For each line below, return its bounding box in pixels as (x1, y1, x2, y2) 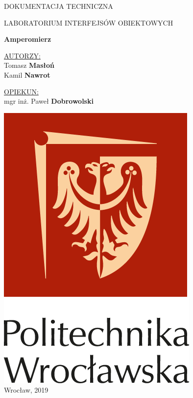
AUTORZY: (4, 50, 41, 60)
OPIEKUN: (4, 86, 39, 96)
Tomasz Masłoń (4, 60, 54, 70)
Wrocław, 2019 (4, 385, 48, 395)
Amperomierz (4, 34, 51, 44)
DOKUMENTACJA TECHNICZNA (4, 1, 113, 11)
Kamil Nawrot (4, 69, 50, 80)
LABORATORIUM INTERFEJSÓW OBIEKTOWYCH (4, 17, 173, 28)
